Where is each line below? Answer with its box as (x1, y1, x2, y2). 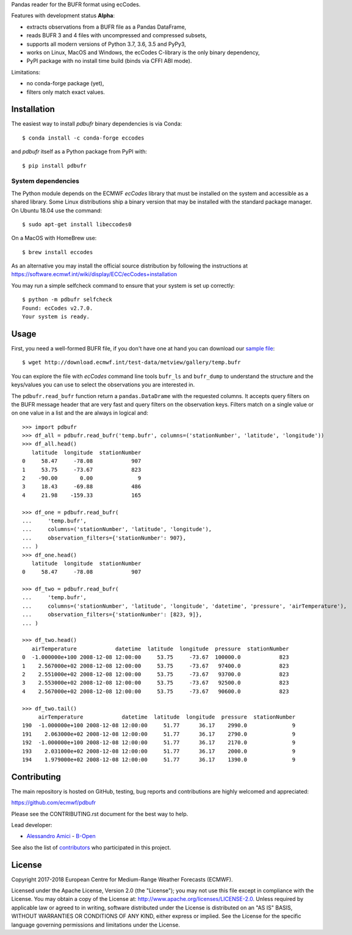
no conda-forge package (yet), (26, 80, 104, 87)
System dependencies (11, 177, 79, 185)
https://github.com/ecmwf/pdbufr (11, 799, 96, 806)
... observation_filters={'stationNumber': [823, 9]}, (22, 611, 203, 618)
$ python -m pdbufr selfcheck (22, 296, 113, 303)
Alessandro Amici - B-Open (26, 833, 96, 840)
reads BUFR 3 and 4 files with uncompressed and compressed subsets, (26, 32, 207, 39)
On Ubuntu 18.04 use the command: (11, 207, 102, 214)
